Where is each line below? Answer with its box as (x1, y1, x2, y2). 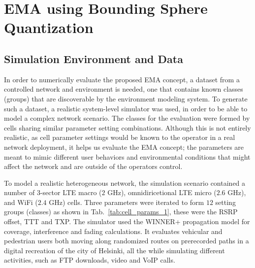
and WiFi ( (4, 197, 38, 207)
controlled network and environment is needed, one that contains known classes (4, 84, 243, 94)
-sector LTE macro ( (40, 187, 102, 198)
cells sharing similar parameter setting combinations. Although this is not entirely (4, 122, 251, 133)
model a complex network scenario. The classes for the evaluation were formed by (4, 113, 250, 123)
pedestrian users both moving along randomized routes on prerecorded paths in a (4, 235, 249, 246)
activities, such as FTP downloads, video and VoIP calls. (4, 255, 175, 265)
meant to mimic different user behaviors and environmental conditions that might (4, 151, 251, 162)
